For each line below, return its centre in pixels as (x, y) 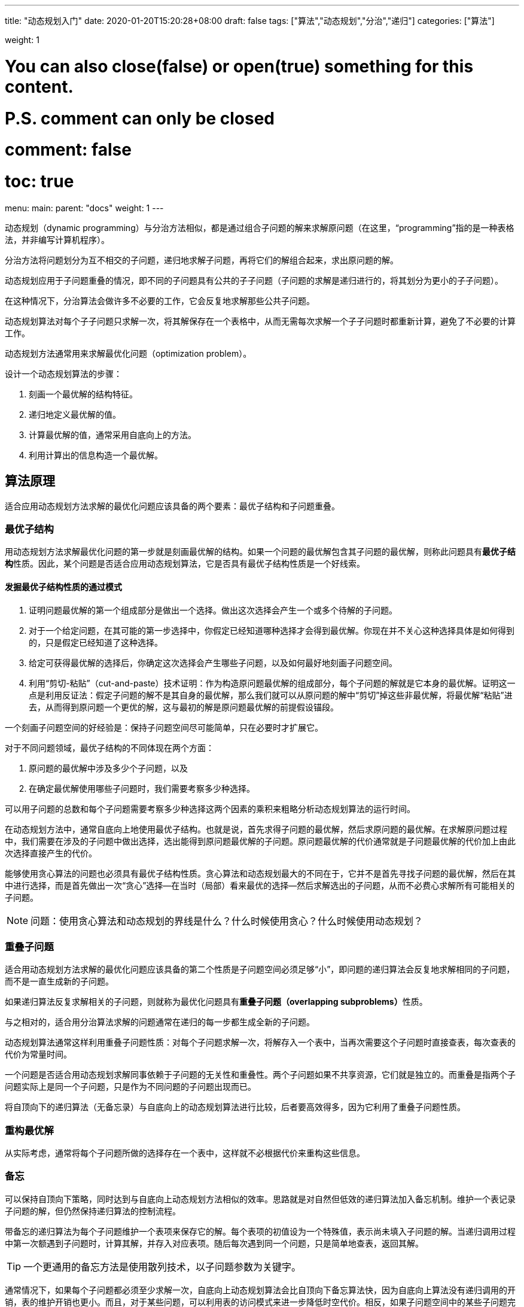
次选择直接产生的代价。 (51, 853)
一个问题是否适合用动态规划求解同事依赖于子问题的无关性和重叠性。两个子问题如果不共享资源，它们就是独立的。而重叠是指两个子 (260, 1075)
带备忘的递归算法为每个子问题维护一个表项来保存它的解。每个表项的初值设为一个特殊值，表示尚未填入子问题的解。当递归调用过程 (260, 1231)
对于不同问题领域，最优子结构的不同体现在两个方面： (109, 747)
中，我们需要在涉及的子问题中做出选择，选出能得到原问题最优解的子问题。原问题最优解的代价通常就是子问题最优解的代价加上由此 (260, 841)
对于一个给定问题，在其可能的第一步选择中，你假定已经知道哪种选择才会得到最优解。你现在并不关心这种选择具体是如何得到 (272, 630)
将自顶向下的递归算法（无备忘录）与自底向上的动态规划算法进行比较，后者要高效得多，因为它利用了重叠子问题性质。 (235, 1107)
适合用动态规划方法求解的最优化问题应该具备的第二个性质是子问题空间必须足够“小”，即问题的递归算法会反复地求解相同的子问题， (260, 969)
